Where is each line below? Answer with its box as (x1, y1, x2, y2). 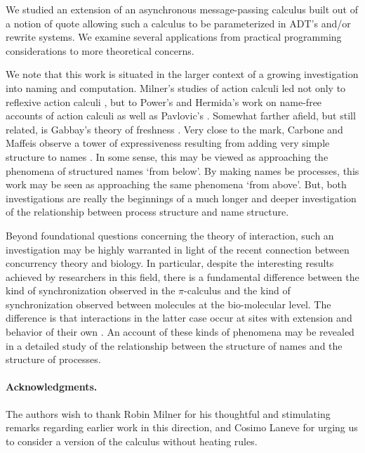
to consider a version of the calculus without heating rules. (6, 433, 258, 448)
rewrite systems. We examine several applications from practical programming (6, 29, 342, 44)
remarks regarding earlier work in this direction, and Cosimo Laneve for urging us (6, 420, 358, 435)
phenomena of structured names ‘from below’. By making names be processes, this (6, 163, 359, 178)
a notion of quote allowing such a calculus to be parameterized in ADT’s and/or (6, 15, 351, 30)
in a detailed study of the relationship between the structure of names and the (6, 338, 343, 353)
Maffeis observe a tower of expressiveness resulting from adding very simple (6, 136, 330, 150)
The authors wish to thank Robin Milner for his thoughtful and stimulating (6, 406, 331, 421)
